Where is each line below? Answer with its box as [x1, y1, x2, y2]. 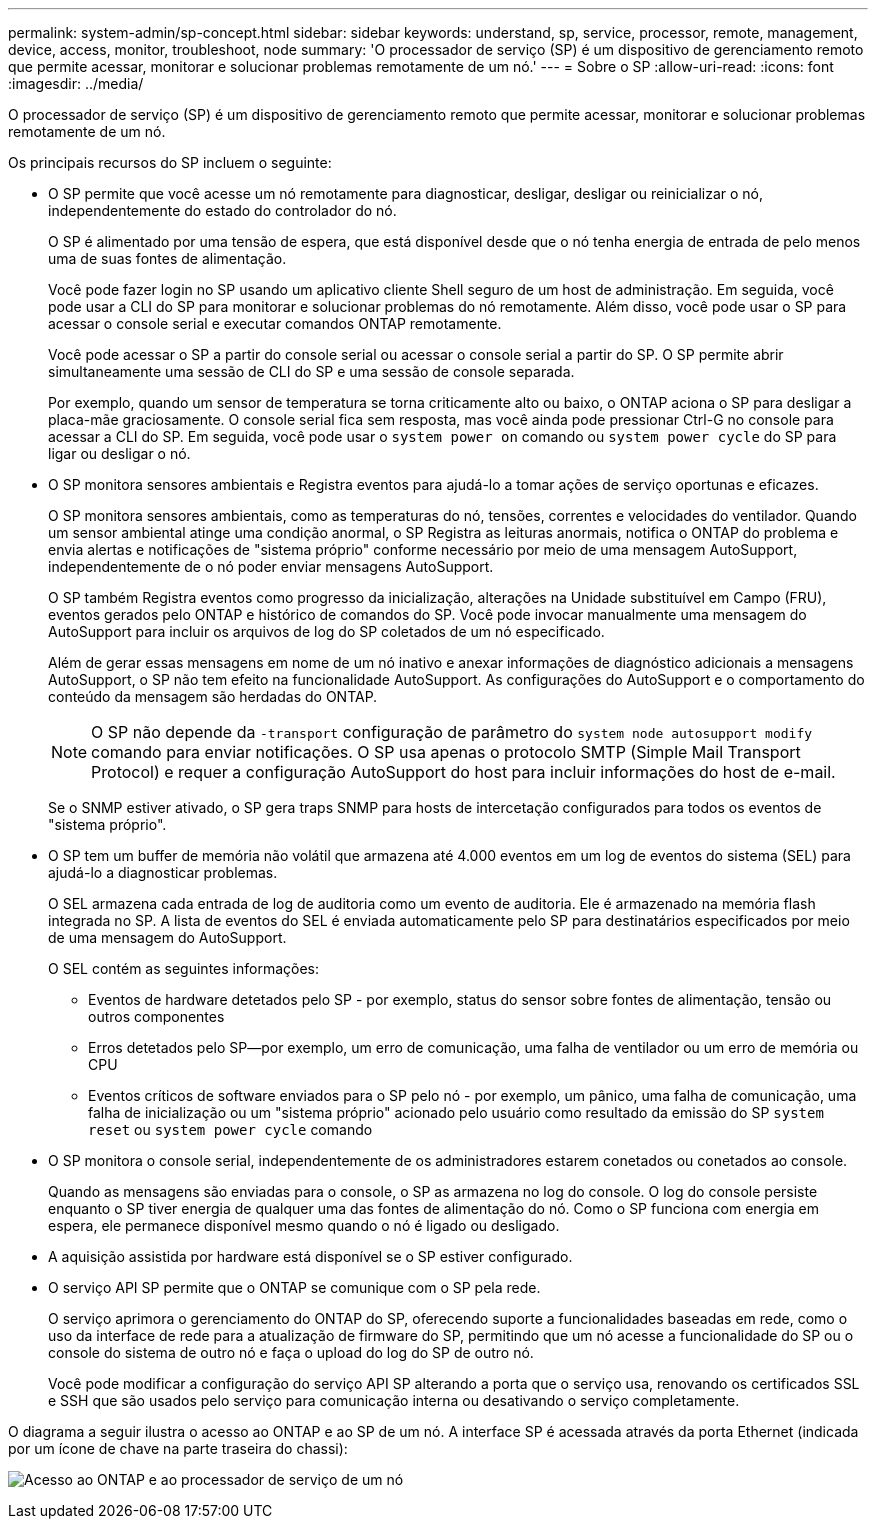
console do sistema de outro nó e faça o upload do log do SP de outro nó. [48, 1344, 534, 1361]
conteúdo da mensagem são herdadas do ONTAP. [48, 688, 378, 705]
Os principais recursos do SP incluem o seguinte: [8, 154, 332, 171]
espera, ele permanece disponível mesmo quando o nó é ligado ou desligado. [48, 1217, 560, 1234]
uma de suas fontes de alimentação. [48, 250, 287, 267]
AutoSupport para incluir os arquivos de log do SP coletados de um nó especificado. [48, 623, 605, 640]
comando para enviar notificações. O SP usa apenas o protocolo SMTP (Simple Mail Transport [91, 742, 801, 762]
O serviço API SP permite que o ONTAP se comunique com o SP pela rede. [48, 1279, 541, 1296]
